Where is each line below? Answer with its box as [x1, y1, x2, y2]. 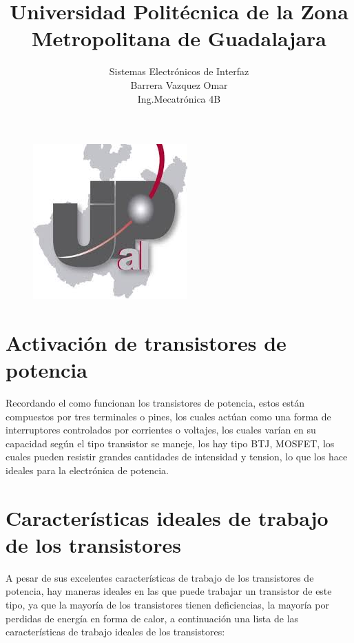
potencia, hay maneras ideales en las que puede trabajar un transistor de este [6, 584, 332, 598]
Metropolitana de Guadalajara [31, 24, 327, 52]
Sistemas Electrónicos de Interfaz [109, 64, 249, 79]
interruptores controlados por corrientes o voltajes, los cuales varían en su [6, 422, 316, 437]
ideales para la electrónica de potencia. [6, 462, 169, 477]
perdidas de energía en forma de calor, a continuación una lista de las [6, 611, 299, 625]
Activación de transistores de [6, 328, 287, 356]
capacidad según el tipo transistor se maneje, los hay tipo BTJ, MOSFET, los [6, 436, 335, 450]
